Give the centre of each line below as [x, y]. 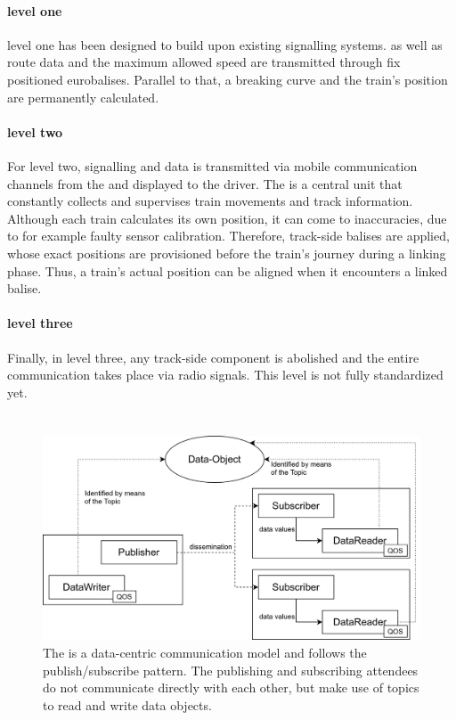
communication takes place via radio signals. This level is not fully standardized [225, 375]
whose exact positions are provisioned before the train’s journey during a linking [227, 253]
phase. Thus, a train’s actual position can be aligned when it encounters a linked [228, 270]
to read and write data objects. [127, 704]
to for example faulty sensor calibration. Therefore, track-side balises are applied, [228, 236]
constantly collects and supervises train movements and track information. [210, 201]
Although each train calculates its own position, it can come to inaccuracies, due [227, 218]
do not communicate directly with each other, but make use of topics [231, 687]
